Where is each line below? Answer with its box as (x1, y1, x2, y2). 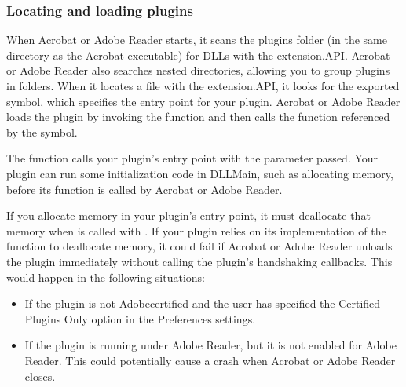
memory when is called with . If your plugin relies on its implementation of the (6, 222, 386, 239)
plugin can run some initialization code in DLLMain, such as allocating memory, (6, 165, 393, 181)
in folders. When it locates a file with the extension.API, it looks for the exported (6, 78, 400, 93)
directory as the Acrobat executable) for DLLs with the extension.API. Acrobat (6, 46, 390, 63)
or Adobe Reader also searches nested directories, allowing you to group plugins (6, 62, 390, 78)
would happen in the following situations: (6, 268, 205, 285)
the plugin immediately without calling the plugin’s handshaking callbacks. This (6, 253, 393, 269)
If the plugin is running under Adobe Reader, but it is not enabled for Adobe (24, 337, 397, 353)
